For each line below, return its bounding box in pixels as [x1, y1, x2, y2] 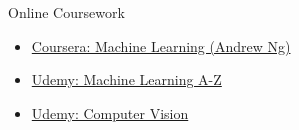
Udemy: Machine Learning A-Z [31, 69, 222, 90]
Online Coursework [8, 2, 125, 22]
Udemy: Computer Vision [31, 102, 189, 123]
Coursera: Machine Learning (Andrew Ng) [31, 35, 291, 56]
